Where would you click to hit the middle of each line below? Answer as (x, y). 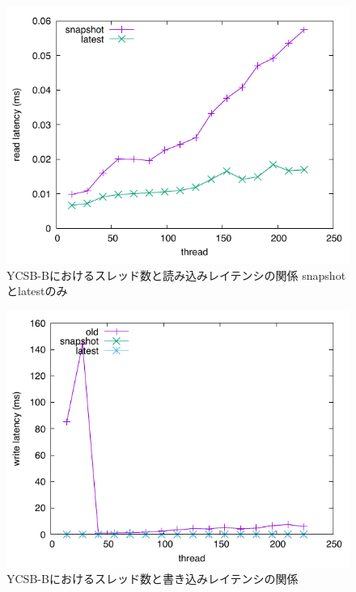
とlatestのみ (37, 291)
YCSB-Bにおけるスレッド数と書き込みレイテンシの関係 (153, 579)
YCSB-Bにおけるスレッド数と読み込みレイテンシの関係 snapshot (176, 275)
